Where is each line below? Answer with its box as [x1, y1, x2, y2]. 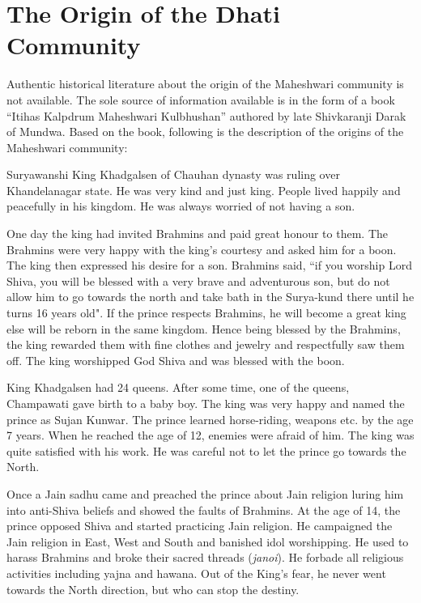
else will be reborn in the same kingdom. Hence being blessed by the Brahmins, [6, 320, 401, 337]
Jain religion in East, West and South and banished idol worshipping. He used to [6, 533, 409, 550]
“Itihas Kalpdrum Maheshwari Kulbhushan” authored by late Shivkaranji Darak [6, 107, 406, 124]
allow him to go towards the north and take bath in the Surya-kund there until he [6, 288, 415, 305]
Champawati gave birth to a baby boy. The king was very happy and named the [6, 395, 405, 411]
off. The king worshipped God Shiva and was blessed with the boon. [6, 351, 345, 368]
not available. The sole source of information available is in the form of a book [6, 91, 395, 108]
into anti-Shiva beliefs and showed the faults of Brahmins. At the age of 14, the [6, 501, 401, 518]
